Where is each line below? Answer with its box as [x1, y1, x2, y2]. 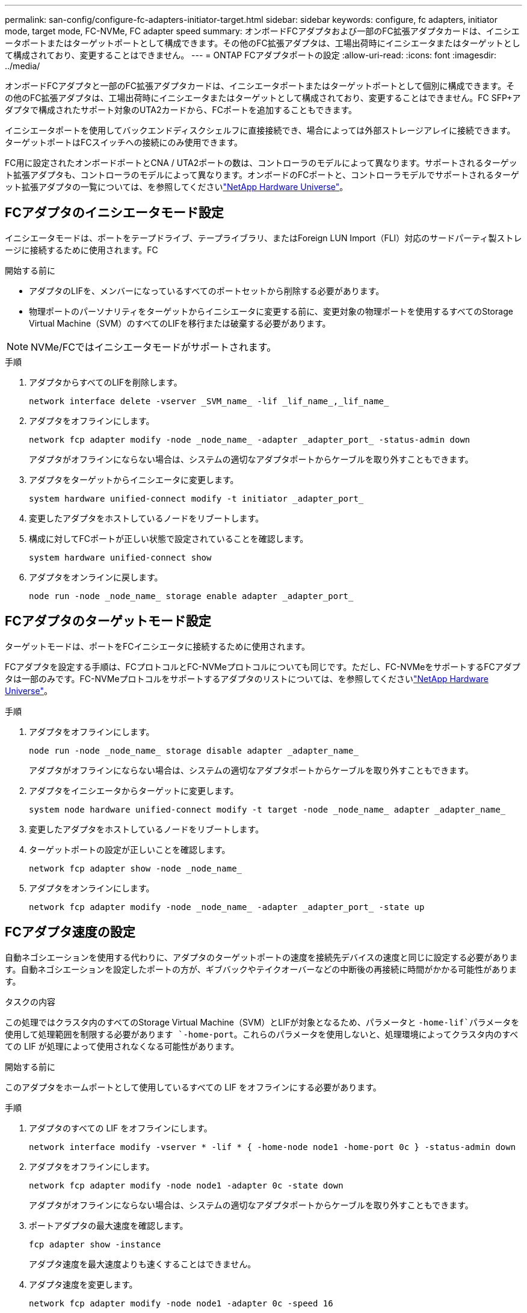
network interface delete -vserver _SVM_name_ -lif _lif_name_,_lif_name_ [29, 396, 389, 406]
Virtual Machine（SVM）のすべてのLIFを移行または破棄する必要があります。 [29, 318, 331, 328]
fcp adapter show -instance [29, 1239, 161, 1249]
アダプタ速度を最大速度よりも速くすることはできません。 [29, 1258, 256, 1269]
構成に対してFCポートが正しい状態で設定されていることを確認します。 [29, 533, 309, 544]
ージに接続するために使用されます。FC [5, 244, 158, 255]
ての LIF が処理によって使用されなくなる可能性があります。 [5, 1041, 239, 1051]
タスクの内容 [5, 996, 55, 1007]
